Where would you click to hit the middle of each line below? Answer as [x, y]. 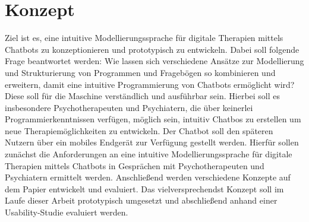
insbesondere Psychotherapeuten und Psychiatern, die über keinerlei [129, 107]
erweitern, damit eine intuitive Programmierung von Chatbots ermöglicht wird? [150, 84]
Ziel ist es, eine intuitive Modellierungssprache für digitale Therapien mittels [144, 38]
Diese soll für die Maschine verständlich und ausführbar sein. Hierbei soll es [143, 96]
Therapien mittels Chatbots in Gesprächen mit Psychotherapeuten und [135, 165]
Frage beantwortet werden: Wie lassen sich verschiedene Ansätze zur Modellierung [154, 61]
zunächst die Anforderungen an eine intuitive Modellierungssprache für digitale [149, 154]
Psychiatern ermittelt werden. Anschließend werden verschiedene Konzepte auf [148, 177]
